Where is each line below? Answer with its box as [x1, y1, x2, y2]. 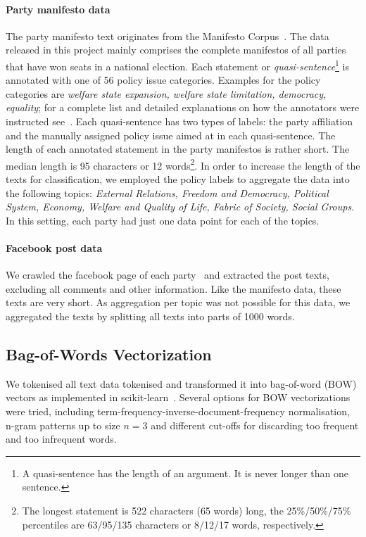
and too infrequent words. [6, 431, 117, 446]
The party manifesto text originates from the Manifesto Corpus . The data [6, 28, 329, 43]
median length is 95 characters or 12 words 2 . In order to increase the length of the [6, 156, 360, 172]
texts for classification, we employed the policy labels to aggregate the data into [6, 172, 350, 187]
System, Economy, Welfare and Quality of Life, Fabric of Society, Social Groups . [6, 199, 355, 214]
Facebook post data [6, 241, 103, 255]
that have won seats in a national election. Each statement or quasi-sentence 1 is [6, 56, 349, 73]
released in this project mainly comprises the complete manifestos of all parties [6, 42, 346, 57]
